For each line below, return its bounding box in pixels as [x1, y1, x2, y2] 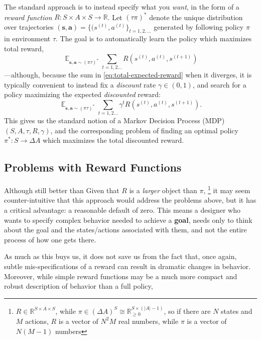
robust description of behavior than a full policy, [4, 281, 153, 291]
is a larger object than [129, 185, 197, 195]
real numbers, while [118, 315, 179, 326]
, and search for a [192, 79, 246, 90]
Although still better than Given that [4, 185, 119, 195]
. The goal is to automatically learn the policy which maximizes [56, 33, 252, 44]
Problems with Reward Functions [4, 159, 182, 175]
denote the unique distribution [149, 12, 243, 22]
